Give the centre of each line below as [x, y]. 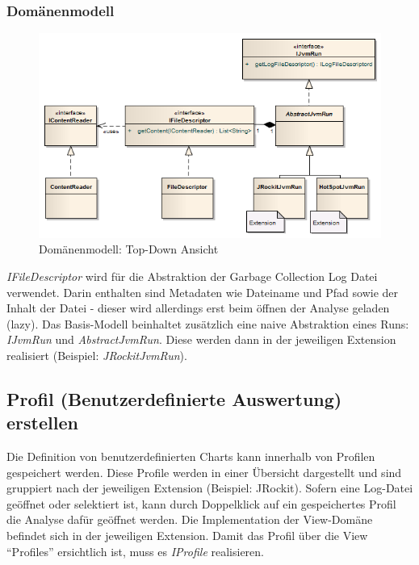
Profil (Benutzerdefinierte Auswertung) [174, 398]
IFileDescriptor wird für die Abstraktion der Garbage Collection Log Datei [192, 276]
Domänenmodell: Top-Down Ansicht [129, 249]
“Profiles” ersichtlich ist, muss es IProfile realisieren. [135, 551]
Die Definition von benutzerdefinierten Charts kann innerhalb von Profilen [191, 456]
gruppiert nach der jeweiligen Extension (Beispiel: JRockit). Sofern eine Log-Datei [210, 488]
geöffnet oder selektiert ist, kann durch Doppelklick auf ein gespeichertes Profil [201, 503]
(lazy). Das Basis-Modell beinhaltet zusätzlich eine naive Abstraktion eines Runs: [208, 323]
